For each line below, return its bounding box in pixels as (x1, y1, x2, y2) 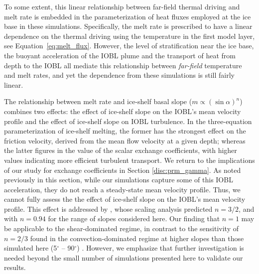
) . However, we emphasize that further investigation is (77, 243, 244, 253)
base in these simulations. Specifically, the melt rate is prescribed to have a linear (4, 21, 253, 31)
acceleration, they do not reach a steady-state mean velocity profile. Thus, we (4, 184, 241, 194)
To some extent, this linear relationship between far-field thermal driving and (4, 1, 240, 11)
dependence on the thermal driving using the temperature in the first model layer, (4, 30, 255, 41)
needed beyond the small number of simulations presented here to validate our (4, 252, 243, 263)
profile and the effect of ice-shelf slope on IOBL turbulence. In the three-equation (4, 116, 252, 126)
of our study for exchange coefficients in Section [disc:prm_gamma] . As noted (4, 164, 241, 175)
